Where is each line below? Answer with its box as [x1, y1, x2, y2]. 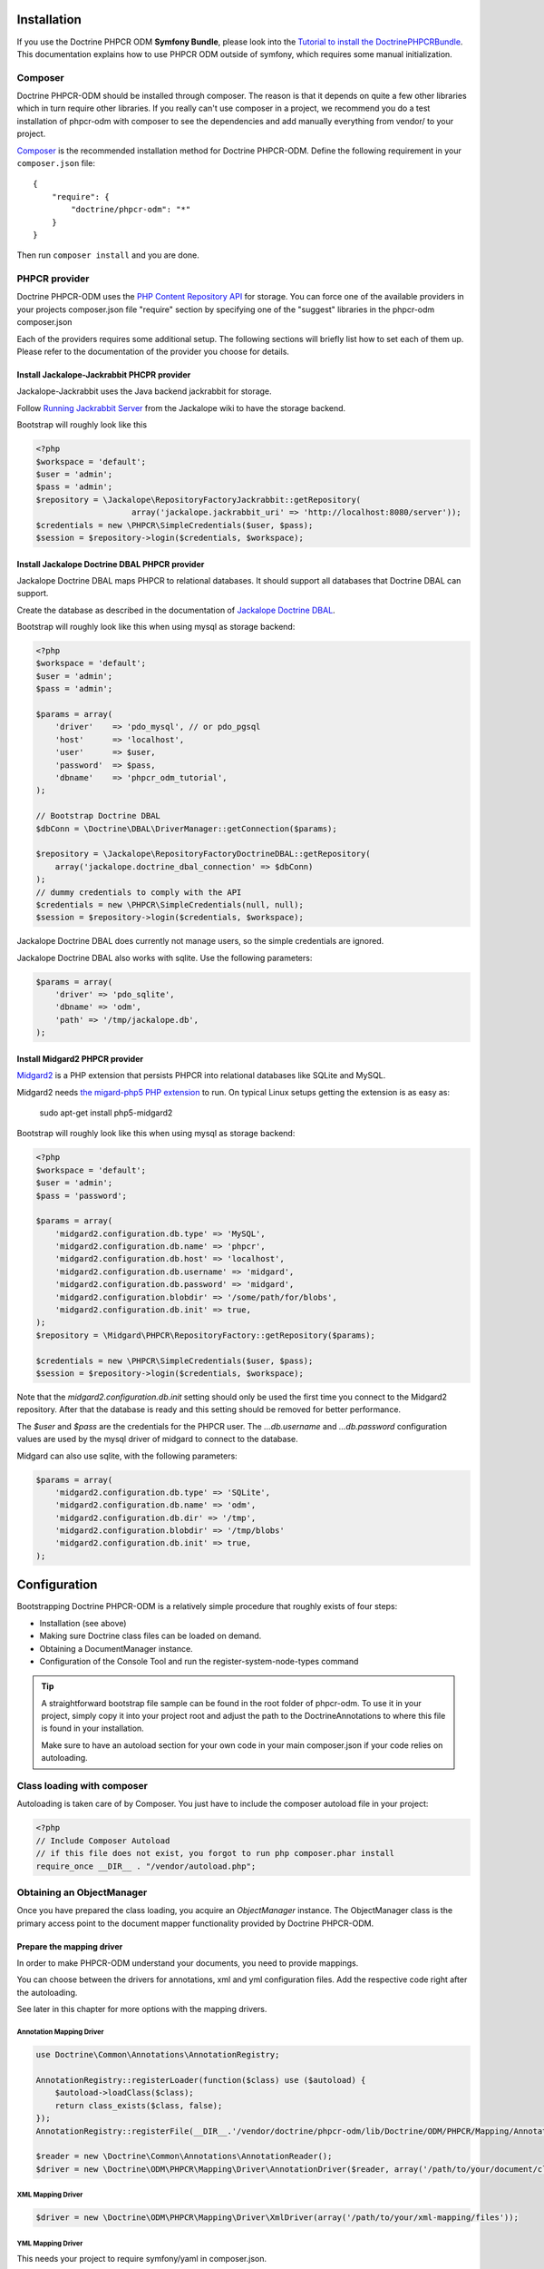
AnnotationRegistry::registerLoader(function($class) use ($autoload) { [35, 2075, 366, 2085]
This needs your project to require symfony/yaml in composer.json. [16, 2254, 267, 2264]
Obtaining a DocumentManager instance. [39, 1643, 194, 1654]
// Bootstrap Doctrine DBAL [35, 810, 160, 821]
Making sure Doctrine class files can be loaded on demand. [39, 1630, 262, 1642]
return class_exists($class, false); [54, 2100, 223, 2110]
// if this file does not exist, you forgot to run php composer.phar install [35, 1848, 394, 1859]
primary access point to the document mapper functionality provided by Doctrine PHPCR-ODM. [16, 1918, 374, 1929]
